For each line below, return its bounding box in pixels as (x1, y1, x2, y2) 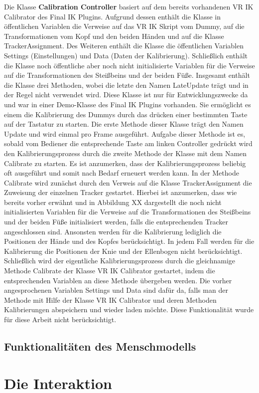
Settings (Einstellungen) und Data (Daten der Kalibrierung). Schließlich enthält (4, 50, 248, 60)
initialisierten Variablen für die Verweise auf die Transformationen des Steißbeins (4, 206, 251, 217)
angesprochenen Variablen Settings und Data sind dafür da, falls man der (4, 285, 228, 295)
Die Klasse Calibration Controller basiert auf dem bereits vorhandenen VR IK (4, 1, 254, 11)
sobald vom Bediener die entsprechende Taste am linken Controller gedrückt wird (4, 138, 253, 149)
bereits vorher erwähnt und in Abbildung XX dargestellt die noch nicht (4, 196, 222, 207)
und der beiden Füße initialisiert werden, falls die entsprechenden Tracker (4, 216, 228, 227)
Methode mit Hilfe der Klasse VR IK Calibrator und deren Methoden (4, 294, 217, 305)
